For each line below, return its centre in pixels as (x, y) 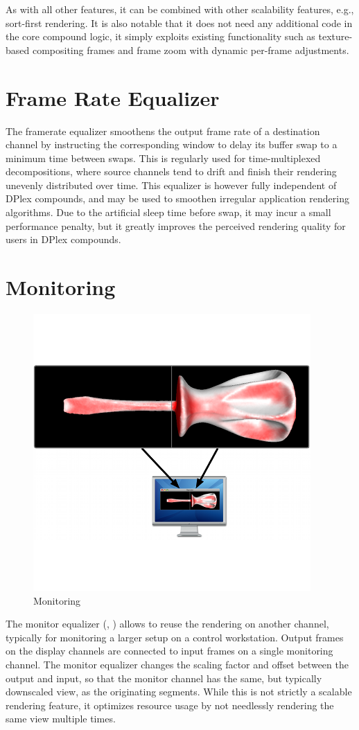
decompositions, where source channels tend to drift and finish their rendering (171, 171)
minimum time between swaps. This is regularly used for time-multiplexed (163, 158)
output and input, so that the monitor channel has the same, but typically (164, 678)
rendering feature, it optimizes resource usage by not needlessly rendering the (170, 705)
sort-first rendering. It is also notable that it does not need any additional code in (179, 23)
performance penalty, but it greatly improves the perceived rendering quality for (176, 225)
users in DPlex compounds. (63, 239)
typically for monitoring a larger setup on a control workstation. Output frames (175, 637)
